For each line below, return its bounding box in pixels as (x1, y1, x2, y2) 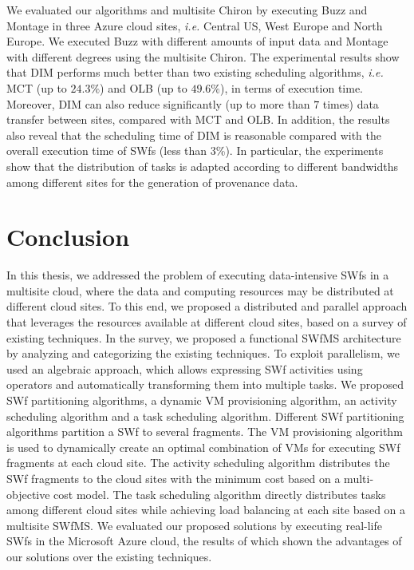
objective (6, 485, 50, 502)
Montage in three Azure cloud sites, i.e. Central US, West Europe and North (6, 17, 383, 34)
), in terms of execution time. (220, 79, 363, 96)
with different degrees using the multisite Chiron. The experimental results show (6, 48, 400, 65)
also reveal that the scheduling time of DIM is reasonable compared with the (6, 126, 381, 143)
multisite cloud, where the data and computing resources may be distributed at (6, 282, 394, 299)
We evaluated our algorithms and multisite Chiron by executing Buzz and (6, 2, 368, 18)
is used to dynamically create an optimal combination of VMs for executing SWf (6, 438, 400, 455)
